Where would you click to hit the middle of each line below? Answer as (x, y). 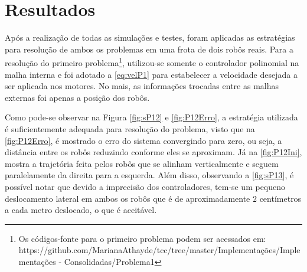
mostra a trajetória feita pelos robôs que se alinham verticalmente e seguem (142, 163)
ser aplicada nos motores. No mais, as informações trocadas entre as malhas (142, 86)
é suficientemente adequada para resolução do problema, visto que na (130, 128)
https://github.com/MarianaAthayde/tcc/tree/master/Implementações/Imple (159, 250)
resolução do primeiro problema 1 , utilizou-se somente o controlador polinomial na (152, 62)
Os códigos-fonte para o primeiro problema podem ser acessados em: (142, 238)
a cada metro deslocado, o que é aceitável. (81, 210)
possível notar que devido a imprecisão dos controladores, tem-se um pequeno (145, 186)
